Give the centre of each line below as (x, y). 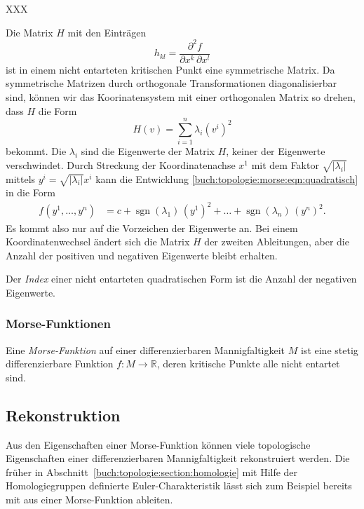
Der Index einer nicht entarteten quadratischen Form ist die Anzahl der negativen (181, 279)
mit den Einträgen (107, 32)
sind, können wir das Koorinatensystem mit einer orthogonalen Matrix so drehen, (181, 96)
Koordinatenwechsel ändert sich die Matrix (98, 242)
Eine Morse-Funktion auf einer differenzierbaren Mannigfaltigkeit (146, 349)
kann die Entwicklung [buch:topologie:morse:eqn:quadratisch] (227, 178)
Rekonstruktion (63, 415)
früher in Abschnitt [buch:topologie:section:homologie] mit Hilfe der (152, 471)
